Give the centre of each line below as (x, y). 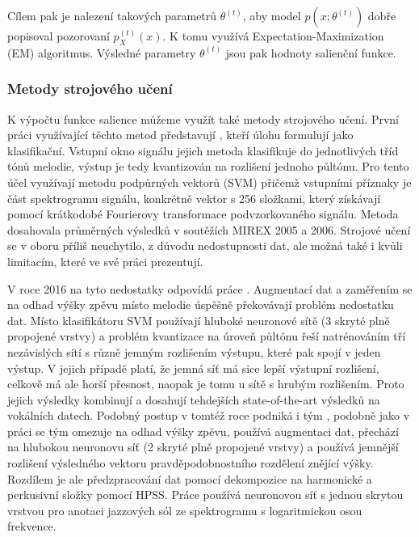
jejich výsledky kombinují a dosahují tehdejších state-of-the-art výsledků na (194, 399)
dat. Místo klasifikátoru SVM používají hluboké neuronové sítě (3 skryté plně (199, 320)
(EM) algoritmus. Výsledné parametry (102, 52)
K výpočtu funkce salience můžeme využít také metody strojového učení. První (203, 118)
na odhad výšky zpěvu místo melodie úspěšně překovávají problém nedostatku (201, 304)
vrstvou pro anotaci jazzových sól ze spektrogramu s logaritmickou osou (185, 510)
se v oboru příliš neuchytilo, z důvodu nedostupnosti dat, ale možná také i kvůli (205, 245)
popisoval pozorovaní (59, 36)
